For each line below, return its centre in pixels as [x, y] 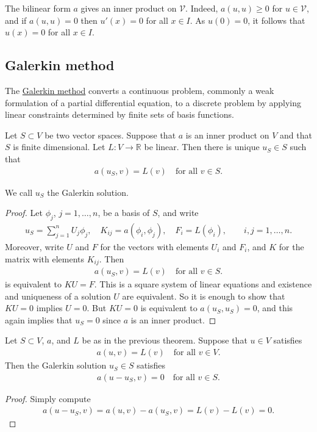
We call [19, 192]
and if [16, 20]
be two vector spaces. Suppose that [110, 135]
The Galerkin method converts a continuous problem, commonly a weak [140, 90]
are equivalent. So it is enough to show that [204, 296]
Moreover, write [34, 247]
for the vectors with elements [154, 247]
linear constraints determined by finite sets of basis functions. [119, 114]
